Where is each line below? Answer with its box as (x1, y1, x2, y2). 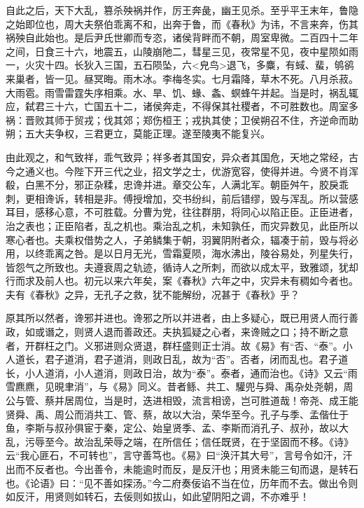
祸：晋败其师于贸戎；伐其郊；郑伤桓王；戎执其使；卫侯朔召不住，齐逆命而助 (6, 112, 358, 127)
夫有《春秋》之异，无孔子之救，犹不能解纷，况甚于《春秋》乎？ (6, 287, 300, 301)
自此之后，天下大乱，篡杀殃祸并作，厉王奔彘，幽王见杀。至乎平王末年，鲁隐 (6, 3, 358, 17)
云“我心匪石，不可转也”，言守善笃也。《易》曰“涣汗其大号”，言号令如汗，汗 (6, 448, 353, 462)
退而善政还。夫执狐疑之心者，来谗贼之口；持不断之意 (103, 324, 349, 339)
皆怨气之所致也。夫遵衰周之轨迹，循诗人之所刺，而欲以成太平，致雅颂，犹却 (6, 259, 358, 274)
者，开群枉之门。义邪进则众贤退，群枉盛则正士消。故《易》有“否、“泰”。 (6, 338, 343, 352)
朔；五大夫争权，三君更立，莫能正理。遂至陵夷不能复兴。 (6, 126, 270, 141)
